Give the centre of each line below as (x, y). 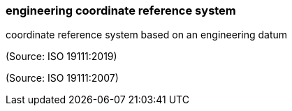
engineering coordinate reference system (121, 10)
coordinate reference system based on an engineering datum (147, 35)
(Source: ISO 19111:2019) (61, 57)
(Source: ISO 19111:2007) (62, 78)
